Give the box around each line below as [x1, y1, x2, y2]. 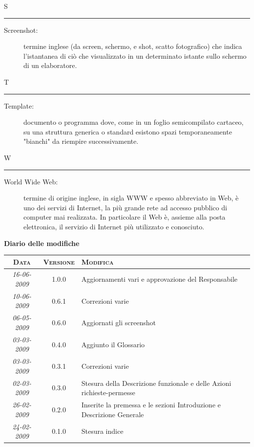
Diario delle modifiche [4, 238, 80, 248]
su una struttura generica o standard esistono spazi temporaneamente [23, 126, 232, 136]
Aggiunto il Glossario [81, 339, 145, 349]
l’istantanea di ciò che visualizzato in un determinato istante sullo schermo [23, 50, 247, 61]
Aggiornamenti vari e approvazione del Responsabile [81, 274, 238, 284]
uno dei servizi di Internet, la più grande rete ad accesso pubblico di [23, 202, 227, 212]
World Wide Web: [4, 176, 58, 186]
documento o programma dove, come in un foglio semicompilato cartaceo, [23, 117, 244, 127]
